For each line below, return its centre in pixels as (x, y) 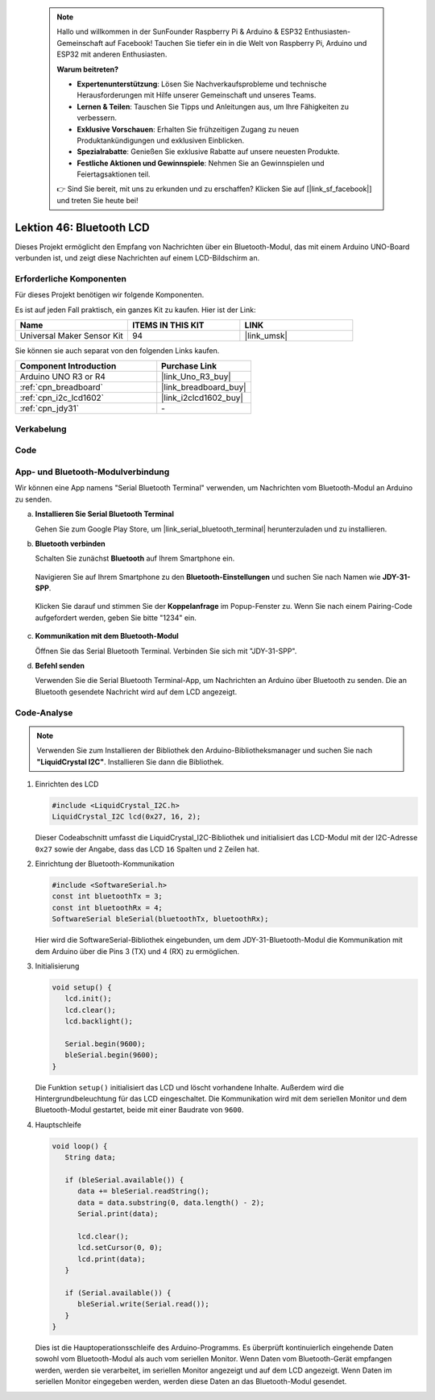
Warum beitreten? (88, 69)
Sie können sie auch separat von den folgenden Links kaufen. (117, 351)
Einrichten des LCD (67, 784)
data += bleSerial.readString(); (143, 1191)
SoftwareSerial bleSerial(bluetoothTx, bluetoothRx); (160, 919)
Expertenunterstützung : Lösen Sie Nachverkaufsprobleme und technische (202, 84)
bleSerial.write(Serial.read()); (143, 1304)
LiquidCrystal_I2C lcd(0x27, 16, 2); (126, 817)
